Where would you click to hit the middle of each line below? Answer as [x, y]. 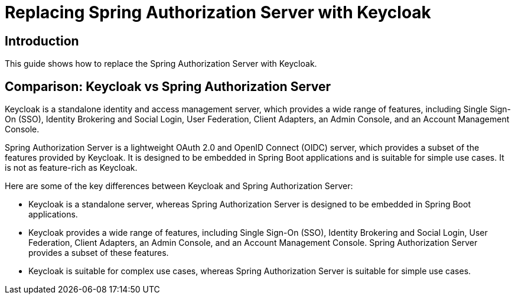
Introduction [42, 41]
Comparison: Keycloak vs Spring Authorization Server [168, 86]
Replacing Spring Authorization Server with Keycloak [218, 12]
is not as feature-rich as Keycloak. [71, 168]
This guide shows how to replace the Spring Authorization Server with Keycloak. [161, 64]
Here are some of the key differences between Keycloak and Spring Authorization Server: [179, 186]
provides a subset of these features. [99, 253]
